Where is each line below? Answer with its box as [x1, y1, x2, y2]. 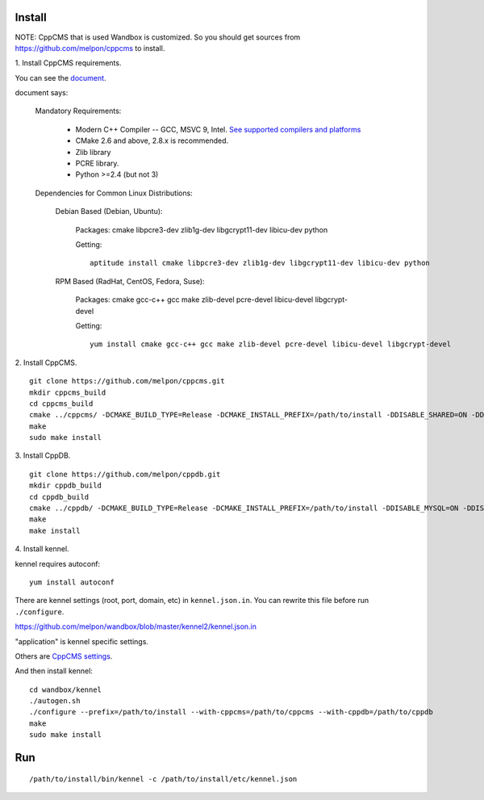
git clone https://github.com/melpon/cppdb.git [29, 469, 221, 479]
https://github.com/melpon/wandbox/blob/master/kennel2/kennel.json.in [15, 622, 257, 631]
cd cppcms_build [29, 399, 94, 408]
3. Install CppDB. [15, 450, 71, 460]
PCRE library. [75, 158, 119, 169]
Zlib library [75, 147, 111, 157]
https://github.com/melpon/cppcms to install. [15, 43, 165, 52]
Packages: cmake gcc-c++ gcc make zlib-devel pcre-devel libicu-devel [75, 295, 314, 304]
